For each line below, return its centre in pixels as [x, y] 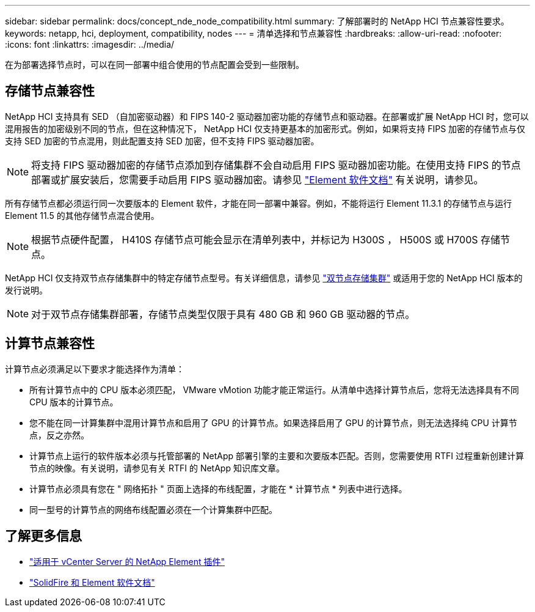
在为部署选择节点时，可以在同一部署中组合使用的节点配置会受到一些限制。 [155, 65]
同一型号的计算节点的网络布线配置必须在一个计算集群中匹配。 [153, 509]
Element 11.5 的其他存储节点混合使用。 [82, 215]
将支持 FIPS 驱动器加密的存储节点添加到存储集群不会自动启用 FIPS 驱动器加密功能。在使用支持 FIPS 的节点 [276, 165]
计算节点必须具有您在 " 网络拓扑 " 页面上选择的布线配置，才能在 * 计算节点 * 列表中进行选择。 [218, 488]
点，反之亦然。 [59, 435]
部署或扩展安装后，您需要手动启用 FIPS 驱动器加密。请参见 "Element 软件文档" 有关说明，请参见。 [257, 179]
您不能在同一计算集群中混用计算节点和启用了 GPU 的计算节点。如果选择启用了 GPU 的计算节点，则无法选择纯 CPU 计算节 [273, 422]
